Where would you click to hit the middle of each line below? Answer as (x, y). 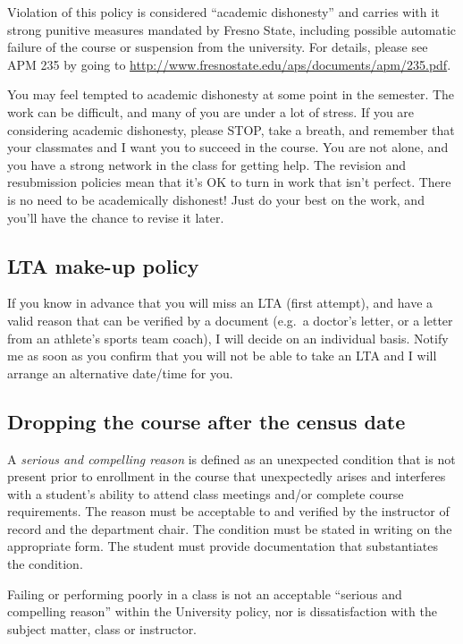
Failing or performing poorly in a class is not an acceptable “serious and (205, 593)
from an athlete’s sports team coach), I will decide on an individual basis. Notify (228, 338)
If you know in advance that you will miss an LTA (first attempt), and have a (220, 303)
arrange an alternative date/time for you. (120, 373)
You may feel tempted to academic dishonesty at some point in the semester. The (231, 94)
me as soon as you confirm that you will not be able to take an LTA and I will (222, 356)
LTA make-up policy (103, 265)
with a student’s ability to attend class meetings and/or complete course (206, 493)
